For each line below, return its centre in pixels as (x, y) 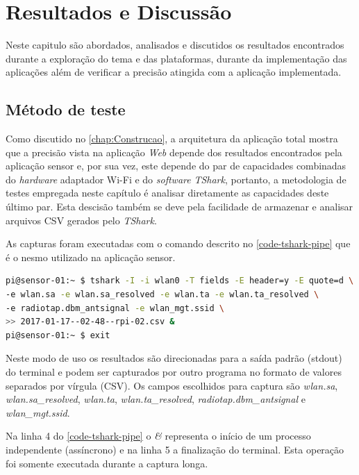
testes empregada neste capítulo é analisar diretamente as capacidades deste (167, 193)
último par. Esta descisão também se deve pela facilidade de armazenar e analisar (179, 207)
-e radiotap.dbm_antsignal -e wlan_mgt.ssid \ (115, 308)
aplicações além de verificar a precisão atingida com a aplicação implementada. (174, 72)
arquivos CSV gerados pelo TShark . (81, 220)
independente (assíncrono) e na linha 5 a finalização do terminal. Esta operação (175, 449)
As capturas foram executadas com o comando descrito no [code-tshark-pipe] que (178, 243)
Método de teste (66, 109)
